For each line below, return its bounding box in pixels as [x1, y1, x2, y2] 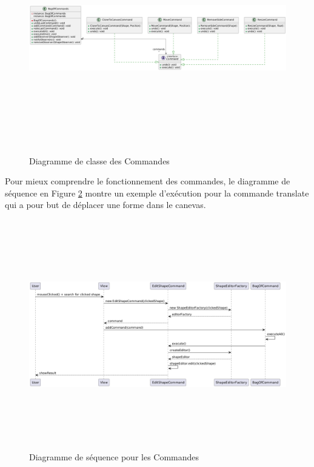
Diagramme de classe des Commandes [29, 154, 170, 167]
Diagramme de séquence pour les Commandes [29, 451, 199, 463]
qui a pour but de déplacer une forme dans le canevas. [5, 198, 206, 211]
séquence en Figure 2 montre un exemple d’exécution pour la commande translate [5, 186, 309, 199]
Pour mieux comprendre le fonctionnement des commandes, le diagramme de [5, 175, 290, 187]
